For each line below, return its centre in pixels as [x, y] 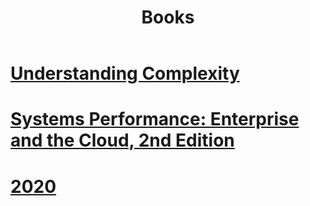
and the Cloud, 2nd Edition [122, 140]
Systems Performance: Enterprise [155, 119]
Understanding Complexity [125, 73]
